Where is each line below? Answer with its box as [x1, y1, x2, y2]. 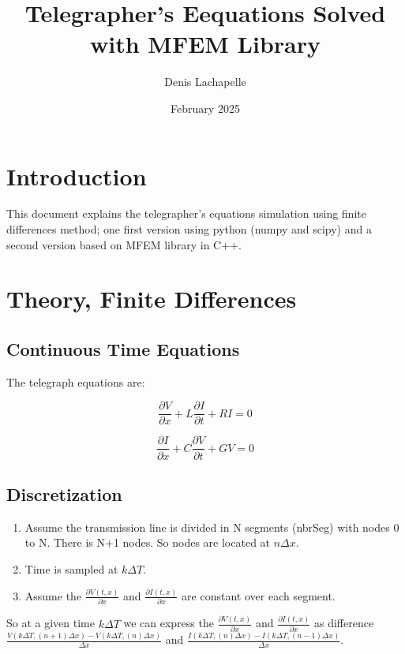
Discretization [6, 481, 122, 506]
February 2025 [171, 99, 240, 116]
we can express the [123, 615, 214, 631]
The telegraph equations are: [6, 373, 145, 390]
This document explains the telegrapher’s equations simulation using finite [6, 205, 366, 222]
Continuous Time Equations [6, 336, 240, 361]
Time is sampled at [24, 560, 118, 577]
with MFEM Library [89, 28, 321, 60]
